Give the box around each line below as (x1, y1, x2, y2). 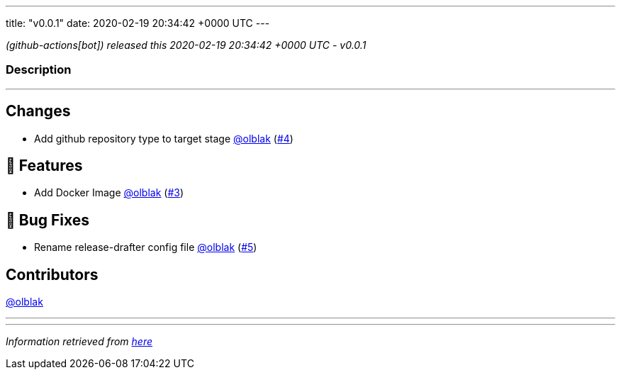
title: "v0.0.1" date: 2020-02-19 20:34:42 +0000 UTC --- (6, 17, 270, 29)
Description (6, 62, 72, 77)
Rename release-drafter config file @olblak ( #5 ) (34, 241, 257, 254)
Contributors (6, 265, 99, 284)
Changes (6, 102, 71, 121)
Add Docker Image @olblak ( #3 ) (34, 186, 184, 199)
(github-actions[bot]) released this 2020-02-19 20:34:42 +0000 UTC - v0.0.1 (6, 39, 367, 51)
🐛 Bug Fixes (6, 211, 90, 229)
